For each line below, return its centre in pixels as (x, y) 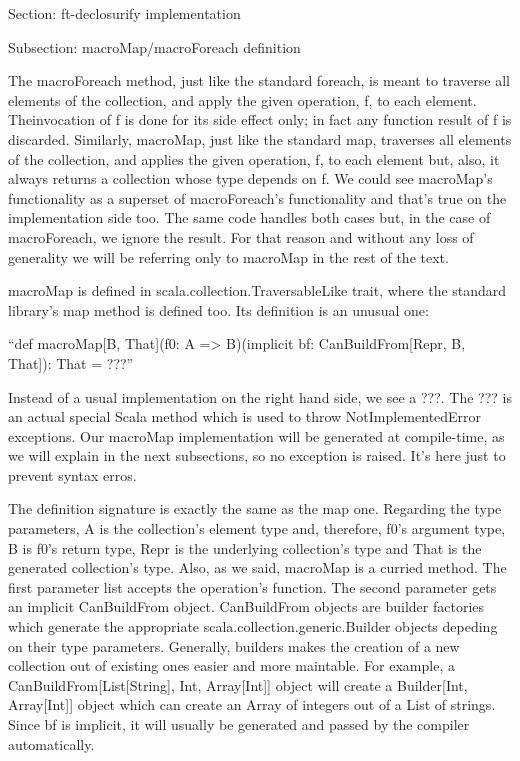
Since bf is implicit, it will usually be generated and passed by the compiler (239, 724)
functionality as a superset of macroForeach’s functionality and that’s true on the (257, 197)
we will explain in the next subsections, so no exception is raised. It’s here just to (257, 455)
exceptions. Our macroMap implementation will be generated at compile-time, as (256, 435)
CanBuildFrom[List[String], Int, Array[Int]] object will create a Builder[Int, (238, 684)
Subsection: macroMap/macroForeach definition (154, 46)
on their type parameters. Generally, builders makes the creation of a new (234, 645)
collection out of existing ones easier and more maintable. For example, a (231, 665)
